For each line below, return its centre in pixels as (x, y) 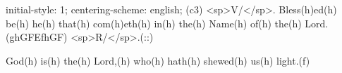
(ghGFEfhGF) (37, 37)
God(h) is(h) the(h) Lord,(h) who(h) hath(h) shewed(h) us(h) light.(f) (158, 60)
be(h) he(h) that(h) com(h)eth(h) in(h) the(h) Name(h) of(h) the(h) (154, 23)
